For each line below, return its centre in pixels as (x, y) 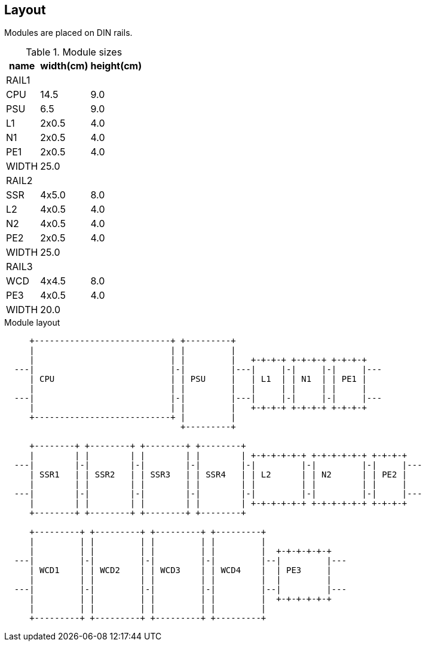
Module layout (32, 323)
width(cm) (64, 66)
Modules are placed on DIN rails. (68, 33)
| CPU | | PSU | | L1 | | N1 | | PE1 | (198, 379)
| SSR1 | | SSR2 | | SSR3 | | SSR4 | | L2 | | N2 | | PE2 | (218, 475)
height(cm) (116, 66)
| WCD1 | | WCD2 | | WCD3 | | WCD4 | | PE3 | (180, 570)
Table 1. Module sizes (74, 52)
